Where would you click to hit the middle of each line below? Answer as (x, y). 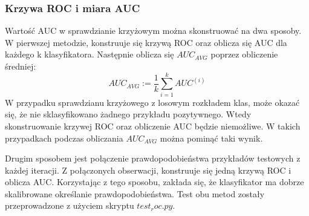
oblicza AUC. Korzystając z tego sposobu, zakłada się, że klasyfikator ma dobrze (154, 182)
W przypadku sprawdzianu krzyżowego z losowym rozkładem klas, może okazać (152, 102)
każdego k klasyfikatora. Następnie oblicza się (89, 54)
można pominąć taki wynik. (211, 138)
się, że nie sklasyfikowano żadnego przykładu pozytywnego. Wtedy (128, 114)
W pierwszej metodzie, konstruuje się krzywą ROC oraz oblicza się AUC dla (146, 42)
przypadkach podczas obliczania (64, 138)
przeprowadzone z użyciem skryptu (70, 205)
